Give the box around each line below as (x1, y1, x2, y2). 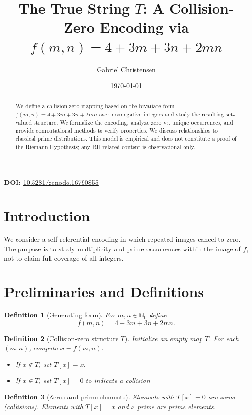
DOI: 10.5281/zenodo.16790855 (4, 177, 99, 187)
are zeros (208, 392, 235, 402)
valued (15, 118, 32, 126)
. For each (209, 333, 239, 343)
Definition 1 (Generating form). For (4, 310, 116, 320)
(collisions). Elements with (4, 401, 84, 411)
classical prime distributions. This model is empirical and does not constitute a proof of (15, 134, 237, 143)
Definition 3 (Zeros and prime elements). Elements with (4, 392, 174, 402)
